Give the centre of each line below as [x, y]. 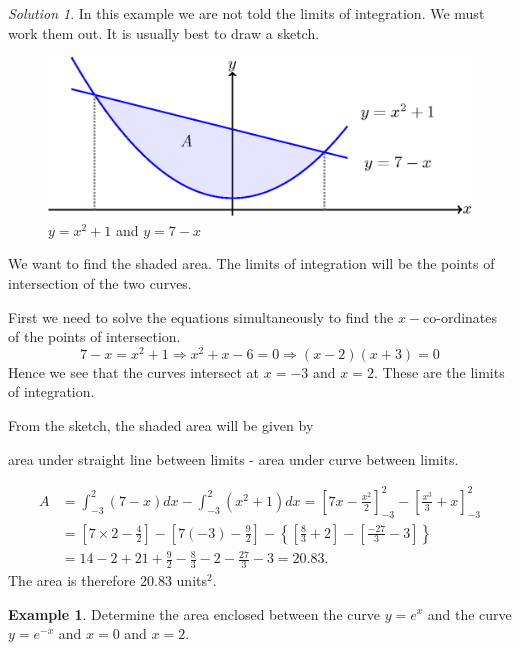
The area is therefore [72, 579]
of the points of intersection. [94, 336]
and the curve [469, 613]
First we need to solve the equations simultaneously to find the [201, 316]
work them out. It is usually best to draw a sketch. [164, 32]
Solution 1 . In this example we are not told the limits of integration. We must [246, 13]
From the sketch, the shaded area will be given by [161, 425]
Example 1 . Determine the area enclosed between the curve [194, 613]
